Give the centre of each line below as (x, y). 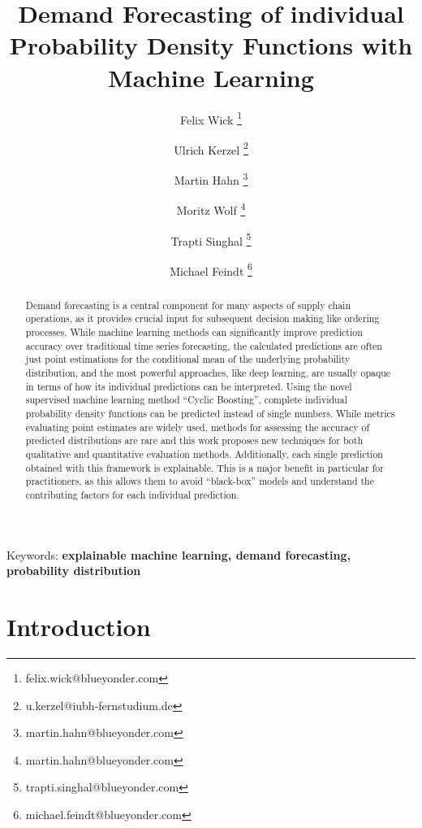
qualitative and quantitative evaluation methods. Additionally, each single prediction (204, 454)
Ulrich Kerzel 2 (211, 148)
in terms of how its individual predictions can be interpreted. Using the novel (189, 386)
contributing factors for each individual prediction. (132, 494)
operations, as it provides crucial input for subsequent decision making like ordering (202, 318)
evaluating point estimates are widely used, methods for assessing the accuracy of (198, 427)
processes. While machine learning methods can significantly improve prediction (194, 332)
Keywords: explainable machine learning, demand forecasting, (179, 554)
